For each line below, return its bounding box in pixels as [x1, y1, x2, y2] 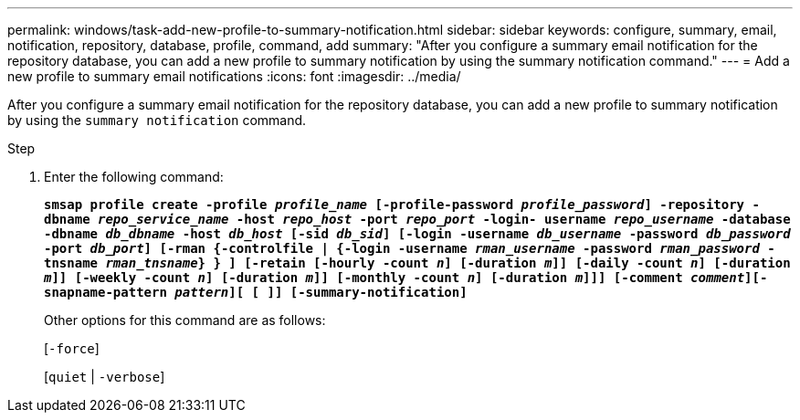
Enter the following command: [44, 169, 224, 184]
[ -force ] [44, 341, 100, 356]
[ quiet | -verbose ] [44, 369, 165, 384]
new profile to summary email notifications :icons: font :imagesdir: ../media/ [7, 68, 461, 84]
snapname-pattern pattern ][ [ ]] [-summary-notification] [44, 285, 468, 299]
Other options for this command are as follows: [44, 312, 326, 328]
